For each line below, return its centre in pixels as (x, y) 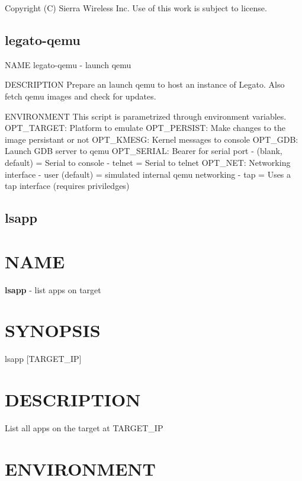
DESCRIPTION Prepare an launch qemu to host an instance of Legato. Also (145, 84)
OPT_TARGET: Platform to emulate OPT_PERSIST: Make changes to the (145, 128)
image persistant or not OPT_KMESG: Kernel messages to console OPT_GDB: (152, 139)
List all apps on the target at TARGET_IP (84, 428)
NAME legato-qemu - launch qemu (68, 64)
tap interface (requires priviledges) (67, 186)
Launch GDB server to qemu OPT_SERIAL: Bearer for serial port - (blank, (144, 151)
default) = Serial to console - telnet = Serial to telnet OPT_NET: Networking (148, 162)
